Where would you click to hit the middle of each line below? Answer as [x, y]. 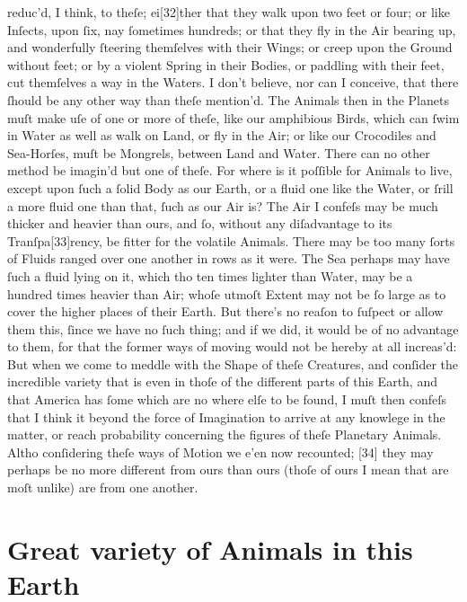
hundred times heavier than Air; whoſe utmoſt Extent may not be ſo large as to [227, 293]
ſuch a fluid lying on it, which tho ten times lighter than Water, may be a [210, 275]
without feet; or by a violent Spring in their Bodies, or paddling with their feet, [226, 64]
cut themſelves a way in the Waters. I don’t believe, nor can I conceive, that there [233, 82]
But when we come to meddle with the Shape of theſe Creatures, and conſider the [233, 363]
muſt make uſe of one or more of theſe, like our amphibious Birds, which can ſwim [233, 117]
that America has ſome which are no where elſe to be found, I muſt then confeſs [227, 399]
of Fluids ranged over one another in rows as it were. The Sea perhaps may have [229, 258]
